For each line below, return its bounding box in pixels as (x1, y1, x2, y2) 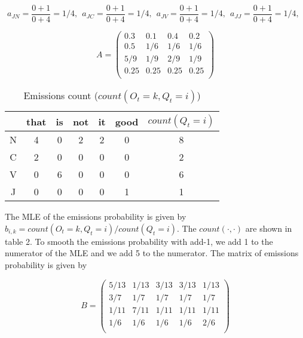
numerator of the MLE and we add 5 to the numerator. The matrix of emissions (5, 247, 299, 259)
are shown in (245, 222, 292, 234)
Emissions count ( (23, 88, 98, 103)
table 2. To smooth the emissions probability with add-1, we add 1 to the (5, 235, 273, 247)
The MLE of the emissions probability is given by (5, 210, 186, 223)
